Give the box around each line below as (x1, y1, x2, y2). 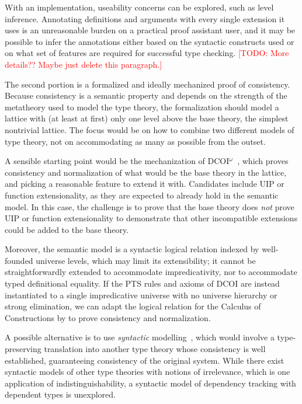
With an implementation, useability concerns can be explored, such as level (5, 1, 274, 13)
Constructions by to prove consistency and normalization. (5, 311, 211, 323)
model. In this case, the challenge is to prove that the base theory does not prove (5, 200, 294, 213)
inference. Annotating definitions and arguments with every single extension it (5, 12, 285, 25)
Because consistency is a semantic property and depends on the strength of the (5, 89, 287, 102)
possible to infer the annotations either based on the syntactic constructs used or (5, 35, 294, 47)
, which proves (237, 155, 289, 167)
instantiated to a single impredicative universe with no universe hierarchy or (5, 288, 277, 301)
